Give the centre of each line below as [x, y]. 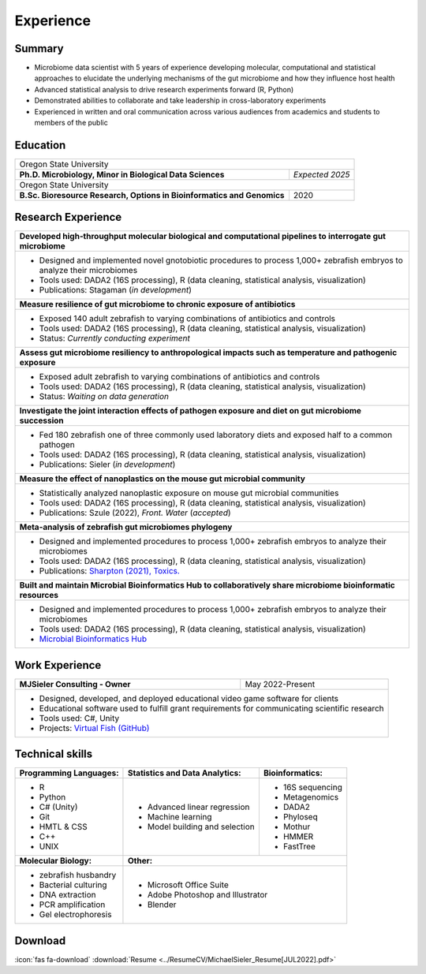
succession [42, 420]
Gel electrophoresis [75, 915]
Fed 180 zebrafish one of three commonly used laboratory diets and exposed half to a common [216, 435]
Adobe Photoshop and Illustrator [207, 895]
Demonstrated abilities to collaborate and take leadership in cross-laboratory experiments [180, 101]
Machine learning [179, 817]
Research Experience [68, 217]
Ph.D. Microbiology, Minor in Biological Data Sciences [122, 174]
